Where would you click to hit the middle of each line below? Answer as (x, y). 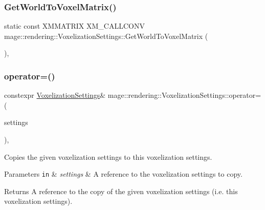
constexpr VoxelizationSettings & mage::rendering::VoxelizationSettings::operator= (133, 95)
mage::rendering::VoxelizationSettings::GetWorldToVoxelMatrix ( (106, 36)
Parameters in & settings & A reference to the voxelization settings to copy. (123, 174)
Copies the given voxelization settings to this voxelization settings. (108, 156)
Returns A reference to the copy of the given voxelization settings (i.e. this (121, 191)
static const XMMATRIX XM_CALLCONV (74, 26)
